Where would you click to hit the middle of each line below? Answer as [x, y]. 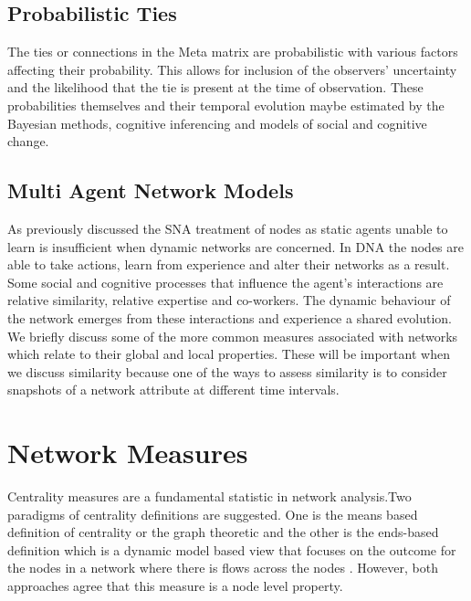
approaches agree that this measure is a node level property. [175, 585]
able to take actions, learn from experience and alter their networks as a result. [229, 264]
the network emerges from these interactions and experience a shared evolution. [230, 317]
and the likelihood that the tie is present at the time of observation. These [215, 87]
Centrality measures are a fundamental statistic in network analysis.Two [209, 496]
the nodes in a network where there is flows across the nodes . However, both [223, 568]
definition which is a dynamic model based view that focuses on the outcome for [232, 549]
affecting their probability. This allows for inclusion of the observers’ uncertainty [232, 69]
